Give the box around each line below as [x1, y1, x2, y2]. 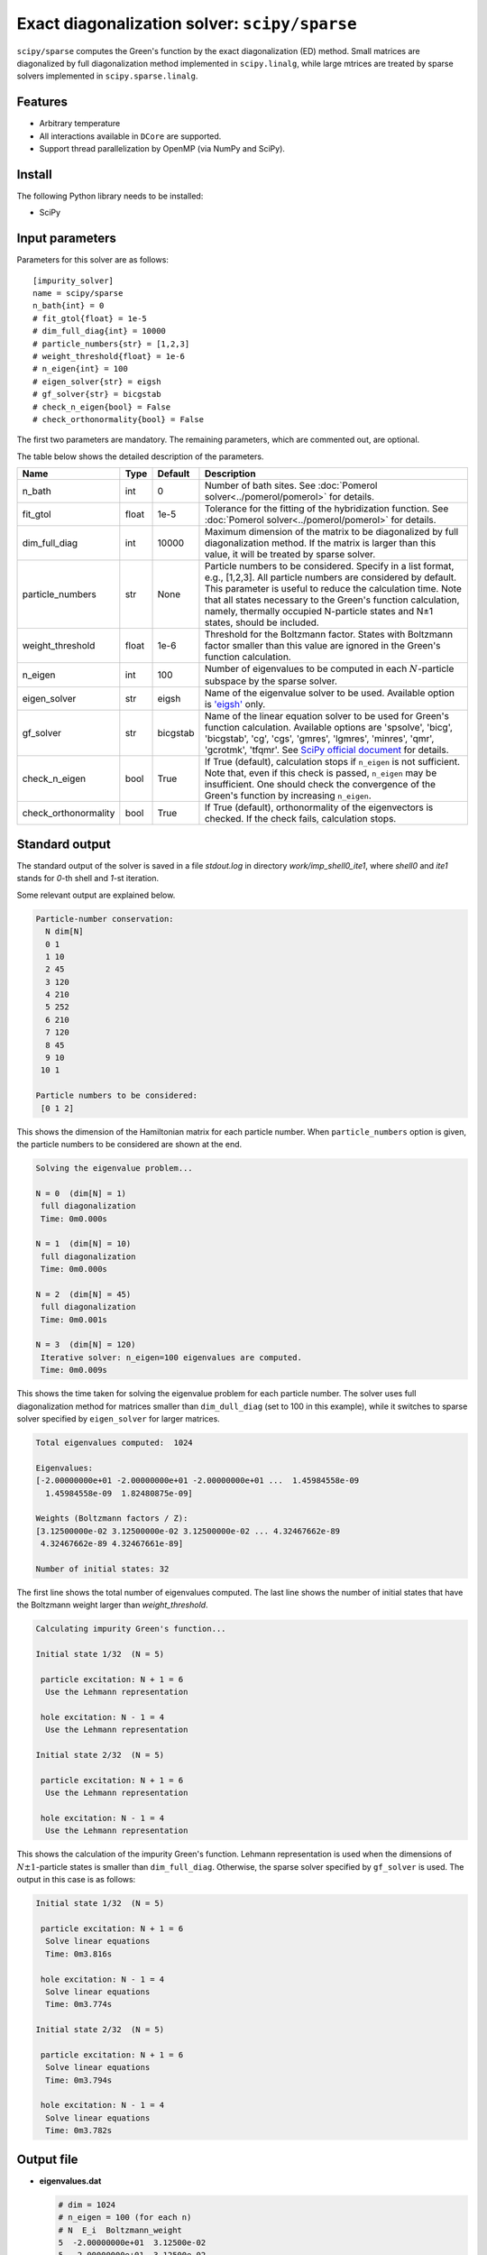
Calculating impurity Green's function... [35, 1624, 226, 1634]
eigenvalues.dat [39, 2175, 102, 2186]
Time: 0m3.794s [45, 2075, 113, 2085]
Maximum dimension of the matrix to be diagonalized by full [204, 526, 459, 538]
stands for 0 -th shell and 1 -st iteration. [16, 873, 160, 884]
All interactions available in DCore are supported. [39, 131, 222, 142]
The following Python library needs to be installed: [16, 190, 204, 201]
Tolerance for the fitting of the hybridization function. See [204, 502, 449, 515]
